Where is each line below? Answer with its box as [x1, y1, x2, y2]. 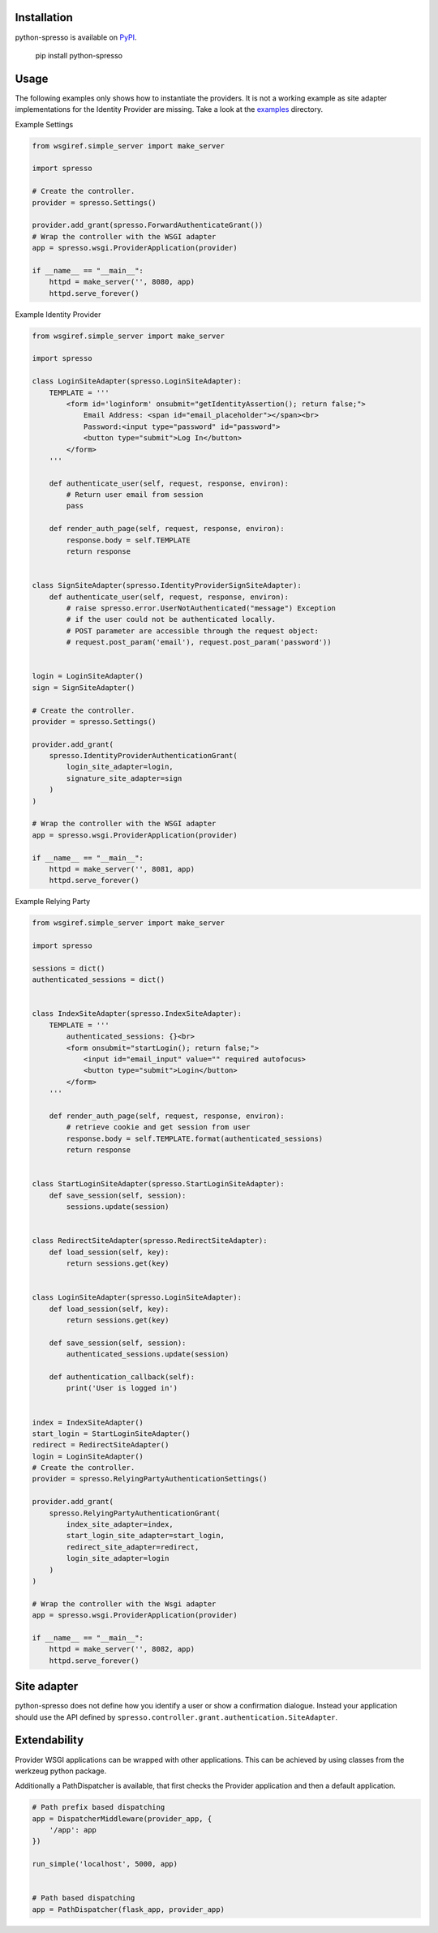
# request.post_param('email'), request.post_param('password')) [66, 637, 332, 647]
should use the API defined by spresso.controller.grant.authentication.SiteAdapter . [15, 1712, 338, 1722]
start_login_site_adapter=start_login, [66, 1531, 225, 1541]
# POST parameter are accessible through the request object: [66, 626, 320, 636]
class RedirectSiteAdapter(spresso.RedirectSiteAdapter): [32, 1237, 268, 1245]
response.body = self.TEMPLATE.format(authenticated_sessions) [66, 1134, 324, 1143]
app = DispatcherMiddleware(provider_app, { [32, 1814, 213, 1824]
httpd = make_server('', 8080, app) [49, 277, 195, 287]
